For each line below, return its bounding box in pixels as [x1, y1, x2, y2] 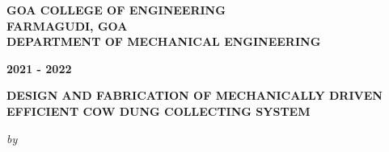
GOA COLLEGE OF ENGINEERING [6, 2, 226, 18]
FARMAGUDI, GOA [6, 17, 128, 34]
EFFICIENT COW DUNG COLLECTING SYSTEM [6, 102, 311, 119]
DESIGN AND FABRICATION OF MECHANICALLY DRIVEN [6, 87, 383, 104]
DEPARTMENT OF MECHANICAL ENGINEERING [6, 33, 321, 50]
